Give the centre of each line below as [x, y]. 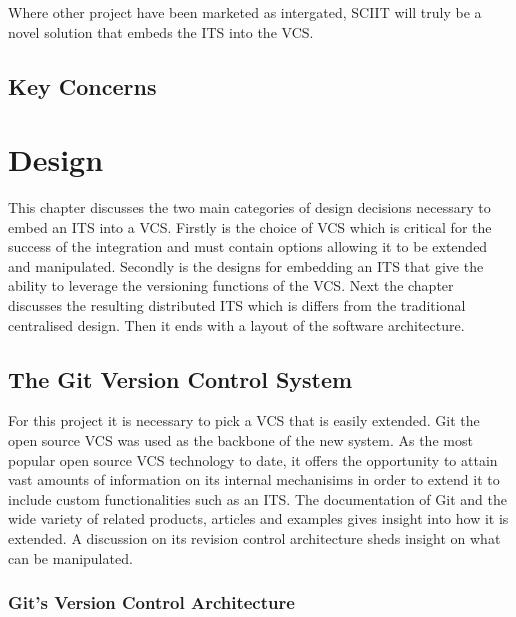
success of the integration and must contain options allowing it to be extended [248, 246]
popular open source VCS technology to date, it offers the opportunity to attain [253, 459]
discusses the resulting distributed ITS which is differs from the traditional [237, 305]
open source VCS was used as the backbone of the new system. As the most [240, 440]
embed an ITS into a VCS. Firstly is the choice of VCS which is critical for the [250, 226]
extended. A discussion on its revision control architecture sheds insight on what [254, 538]
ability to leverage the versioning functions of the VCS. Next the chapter [231, 285]
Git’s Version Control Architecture [151, 602]
